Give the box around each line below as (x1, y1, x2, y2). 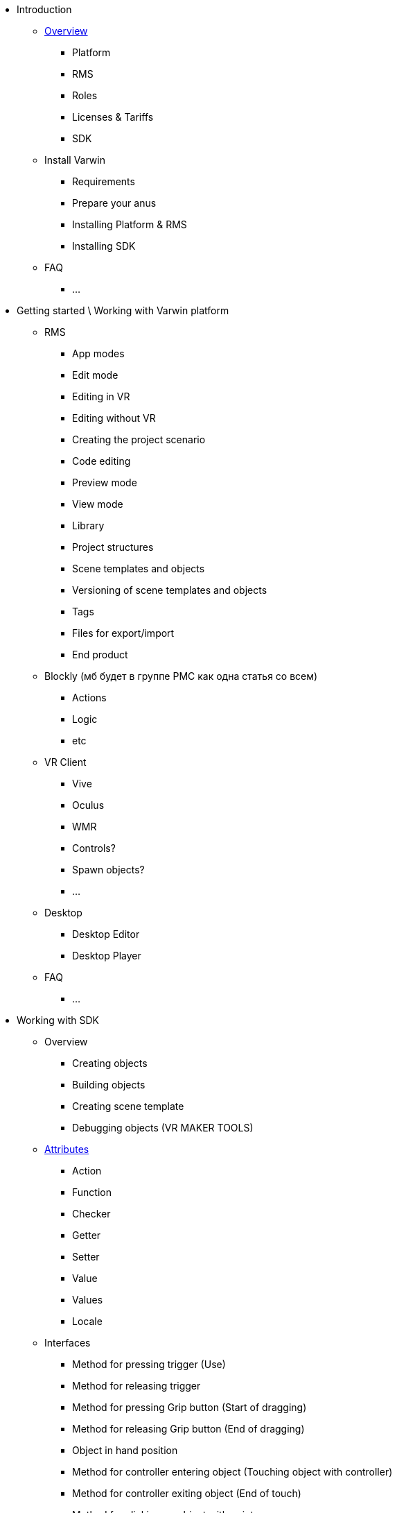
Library (72, 520, 105, 531)
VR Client (44, 756, 87, 768)
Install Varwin (44, 154, 105, 166)
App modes (72, 348, 125, 359)
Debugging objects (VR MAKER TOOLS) (72, 1122, 254, 1134)
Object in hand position (72, 1444, 178, 1456)
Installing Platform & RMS (72, 219, 187, 230)
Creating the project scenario (72, 434, 206, 445)
